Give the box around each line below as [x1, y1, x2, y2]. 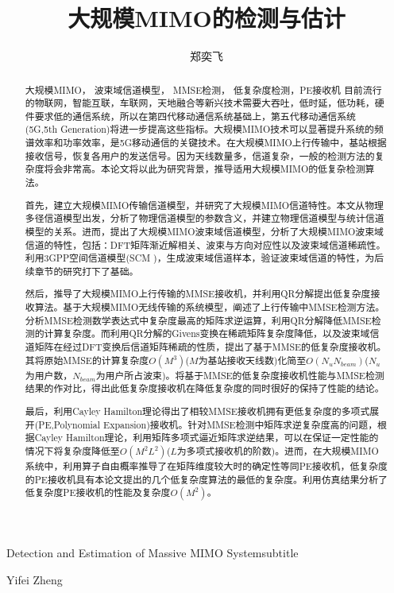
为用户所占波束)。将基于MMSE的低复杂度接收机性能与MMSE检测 [95, 368, 384, 382]
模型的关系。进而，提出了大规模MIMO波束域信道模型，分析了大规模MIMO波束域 [25, 224, 384, 238]
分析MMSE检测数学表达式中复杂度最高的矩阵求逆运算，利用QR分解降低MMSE [25, 313, 372, 327]
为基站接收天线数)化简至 [198, 353, 307, 366]
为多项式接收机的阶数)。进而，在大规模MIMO [176, 444, 379, 457]
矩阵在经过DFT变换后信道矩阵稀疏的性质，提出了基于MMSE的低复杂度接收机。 [34, 340, 387, 354]
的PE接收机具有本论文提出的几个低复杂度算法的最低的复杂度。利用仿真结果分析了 [25, 472, 388, 486]
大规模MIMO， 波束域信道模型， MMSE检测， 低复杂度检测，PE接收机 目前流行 [25, 83, 382, 96]
